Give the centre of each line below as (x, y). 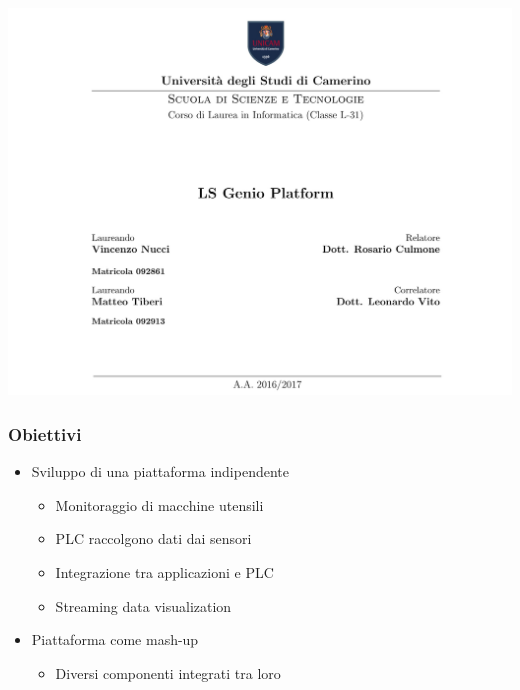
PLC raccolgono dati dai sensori (153, 538)
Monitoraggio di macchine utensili (159, 504)
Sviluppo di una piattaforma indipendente (160, 471)
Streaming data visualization (143, 605)
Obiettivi (45, 433)
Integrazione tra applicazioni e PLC (164, 571)
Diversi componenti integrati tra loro (168, 672)
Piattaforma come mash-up (115, 639)
